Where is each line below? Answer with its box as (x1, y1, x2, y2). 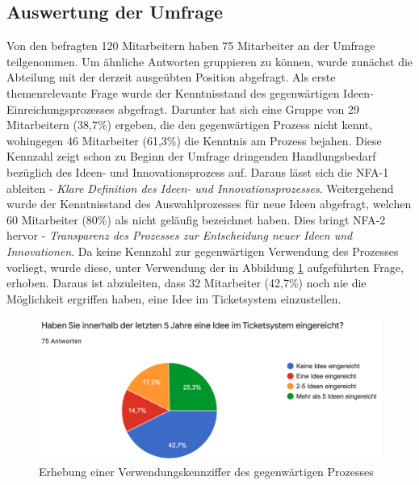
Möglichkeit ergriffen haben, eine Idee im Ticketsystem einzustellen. (6, 290, 341, 307)
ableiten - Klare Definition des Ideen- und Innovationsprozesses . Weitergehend (6, 179, 394, 196)
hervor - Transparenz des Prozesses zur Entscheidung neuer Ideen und (6, 227, 353, 244)
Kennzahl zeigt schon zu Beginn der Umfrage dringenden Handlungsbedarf (6, 148, 376, 165)
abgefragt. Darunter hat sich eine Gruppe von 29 (118, 100, 360, 117)
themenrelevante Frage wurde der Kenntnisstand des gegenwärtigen (6, 84, 340, 101)
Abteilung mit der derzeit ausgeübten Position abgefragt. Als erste (6, 69, 336, 86)
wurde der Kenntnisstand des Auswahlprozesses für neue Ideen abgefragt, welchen (6, 195, 412, 212)
